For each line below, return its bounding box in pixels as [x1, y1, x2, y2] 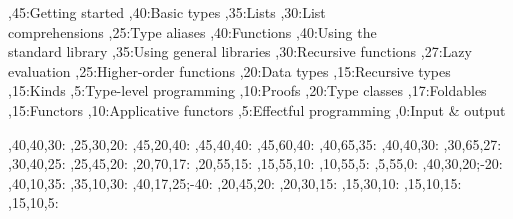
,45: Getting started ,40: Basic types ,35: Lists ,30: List [8, 2, 326, 22]
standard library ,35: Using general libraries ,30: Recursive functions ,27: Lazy [8, 41, 472, 62]
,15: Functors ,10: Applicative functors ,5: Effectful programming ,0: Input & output [8, 99, 506, 120]
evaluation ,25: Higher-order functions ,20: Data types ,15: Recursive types [8, 60, 451, 81]
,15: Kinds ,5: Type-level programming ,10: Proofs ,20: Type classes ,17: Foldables [8, 80, 487, 101]
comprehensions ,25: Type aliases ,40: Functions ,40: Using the [8, 21, 377, 42]
